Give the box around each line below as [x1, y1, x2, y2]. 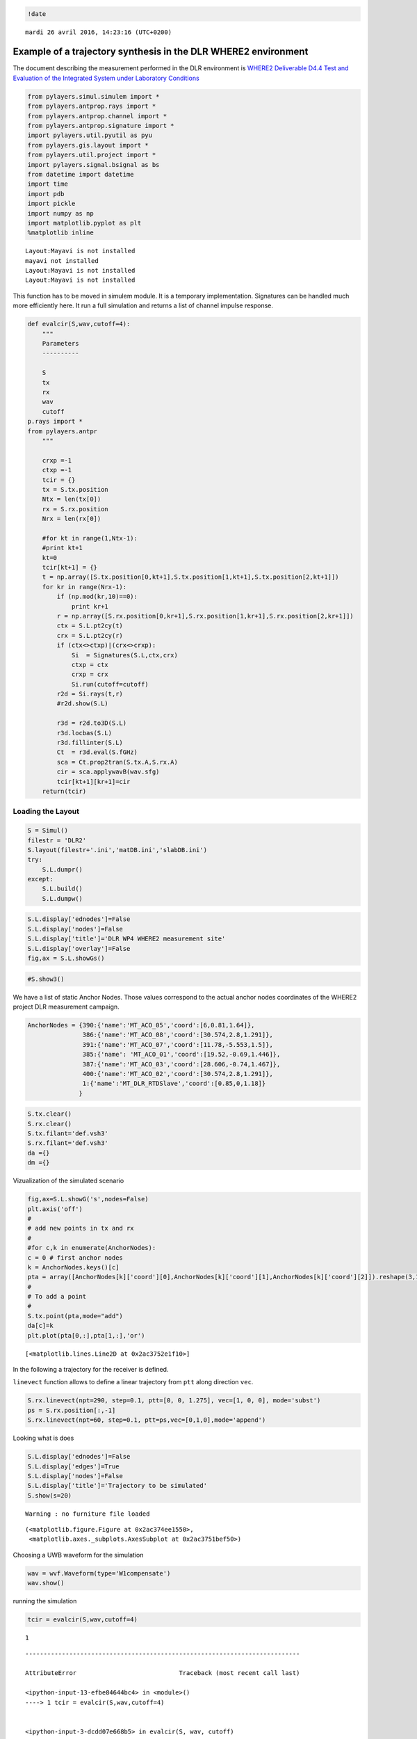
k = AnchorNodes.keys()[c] [27, 1263, 120, 1271]
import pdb [27, 190, 65, 198]
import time [27, 180, 69, 188]
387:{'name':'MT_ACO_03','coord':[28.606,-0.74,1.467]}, [82, 1060, 281, 1068]
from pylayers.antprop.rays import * [27, 102, 156, 111]
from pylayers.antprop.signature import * [27, 122, 174, 130]
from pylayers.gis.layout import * [27, 141, 149, 149]
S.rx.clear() [27, 1120, 72, 1128]
